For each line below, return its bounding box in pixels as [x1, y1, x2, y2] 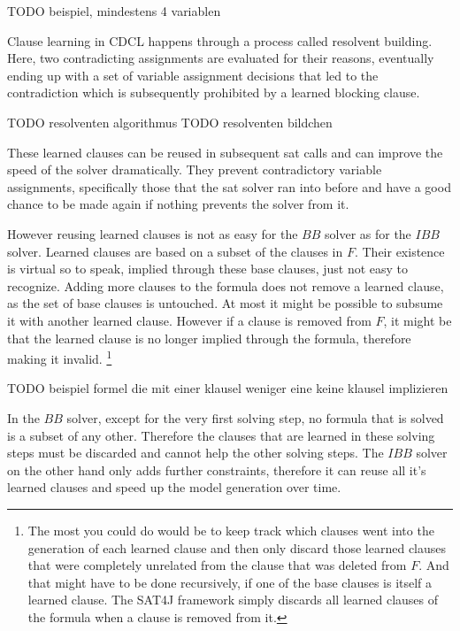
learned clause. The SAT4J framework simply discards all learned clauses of [27, 590, 439, 609]
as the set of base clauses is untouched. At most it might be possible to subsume [7, 294, 443, 312]
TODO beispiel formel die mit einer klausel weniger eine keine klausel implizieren [7, 379, 448, 397]
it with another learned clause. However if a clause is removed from [7, 311, 372, 329]
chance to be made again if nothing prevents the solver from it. [7, 195, 349, 213]
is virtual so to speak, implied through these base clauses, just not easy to [7, 259, 409, 278]
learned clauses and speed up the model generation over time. [7, 478, 341, 496]
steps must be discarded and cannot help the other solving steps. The [7, 443, 384, 462]
